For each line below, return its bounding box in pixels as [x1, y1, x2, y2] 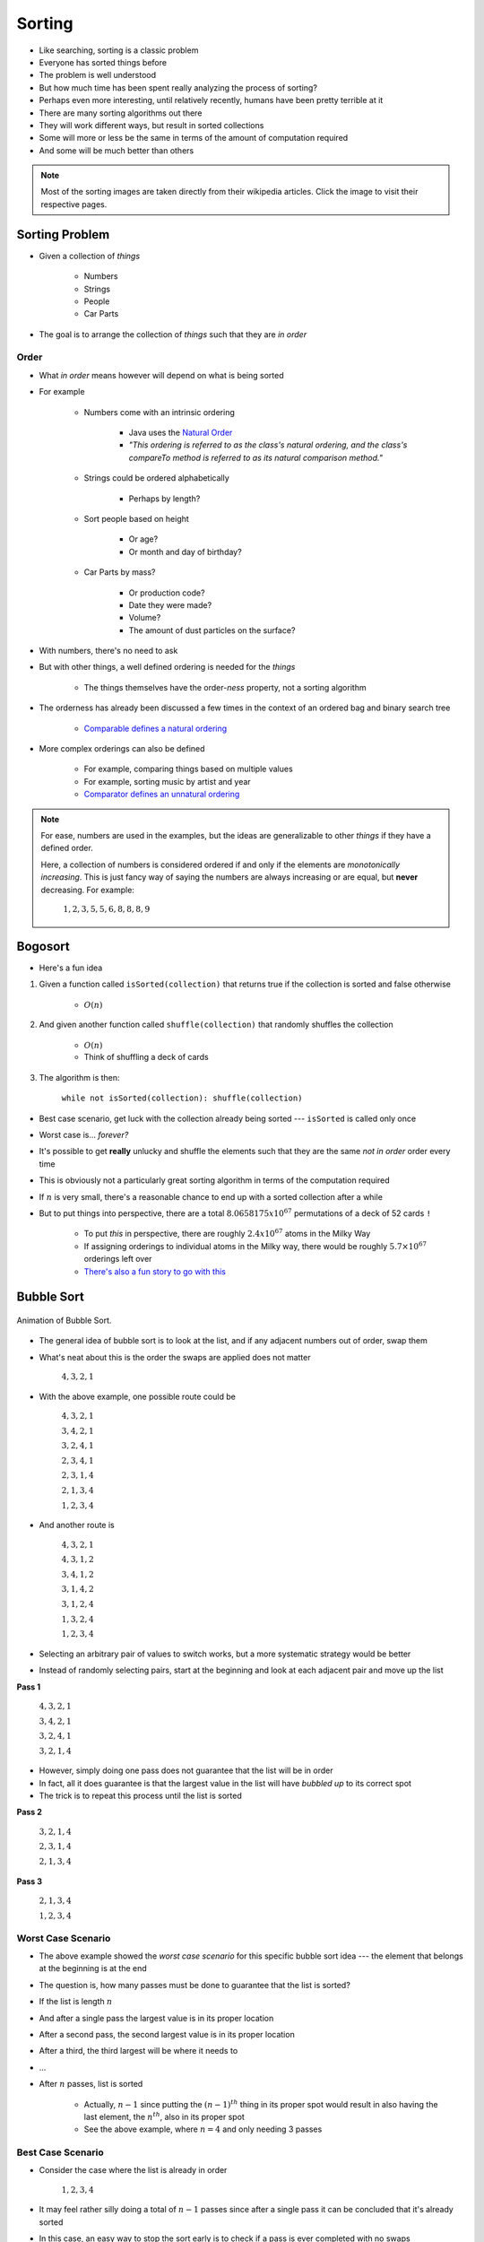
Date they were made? [128, 599, 212, 610]
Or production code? [128, 587, 205, 598]
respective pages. [40, 198, 108, 210]
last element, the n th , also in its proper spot [83, 2110, 246, 2122]
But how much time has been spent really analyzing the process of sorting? [39, 82, 318, 93]
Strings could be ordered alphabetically [83, 473, 230, 483]
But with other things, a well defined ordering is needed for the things [39, 662, 296, 673]
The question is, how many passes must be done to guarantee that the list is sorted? [39, 1979, 351, 1990]
